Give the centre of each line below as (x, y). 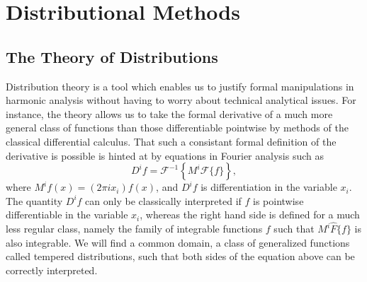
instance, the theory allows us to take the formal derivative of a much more (169, 113)
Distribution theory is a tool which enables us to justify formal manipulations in (180, 86)
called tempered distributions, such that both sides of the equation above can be (180, 256)
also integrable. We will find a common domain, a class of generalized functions (178, 242)
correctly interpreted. (52, 270)
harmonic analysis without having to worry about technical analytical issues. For (181, 100)
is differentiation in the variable (269, 187)
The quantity (34, 200)
